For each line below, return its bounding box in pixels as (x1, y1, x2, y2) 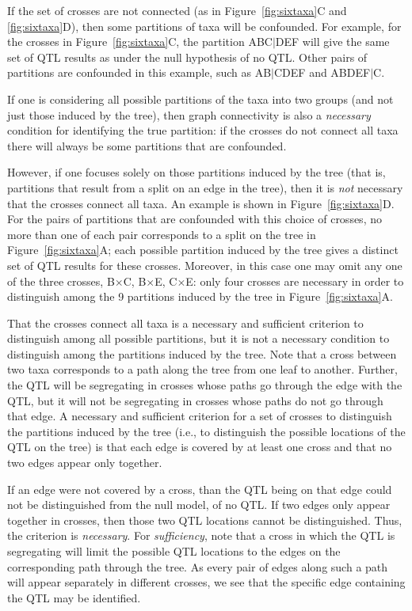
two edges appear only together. (7, 454, 162, 471)
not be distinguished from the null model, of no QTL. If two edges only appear (7, 496, 391, 513)
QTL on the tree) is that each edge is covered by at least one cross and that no (7, 438, 392, 455)
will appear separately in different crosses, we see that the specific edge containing (7, 574, 406, 590)
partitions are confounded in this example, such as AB (7, 64, 272, 81)
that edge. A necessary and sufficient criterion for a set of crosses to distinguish (7, 408, 392, 424)
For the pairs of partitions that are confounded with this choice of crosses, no (7, 211, 382, 227)
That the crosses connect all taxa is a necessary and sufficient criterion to (7, 314, 364, 331)
